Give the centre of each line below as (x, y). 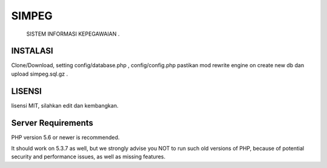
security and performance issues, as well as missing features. (88, 157)
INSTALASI (32, 51)
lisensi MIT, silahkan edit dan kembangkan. (65, 105)
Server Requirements (52, 123)
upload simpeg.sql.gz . (40, 74)
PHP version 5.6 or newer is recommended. (65, 137)
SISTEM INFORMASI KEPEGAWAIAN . (73, 34)
